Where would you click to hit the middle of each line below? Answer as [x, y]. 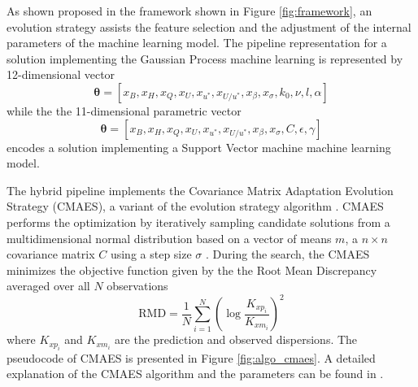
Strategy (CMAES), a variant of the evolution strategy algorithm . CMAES [195, 206]
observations [137, 286]
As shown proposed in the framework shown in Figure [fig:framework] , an [189, 11]
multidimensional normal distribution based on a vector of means [169, 238]
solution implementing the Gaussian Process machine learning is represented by [205, 58]
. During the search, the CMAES [288, 254]
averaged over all [48, 286]
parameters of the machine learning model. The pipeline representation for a [197, 43]
